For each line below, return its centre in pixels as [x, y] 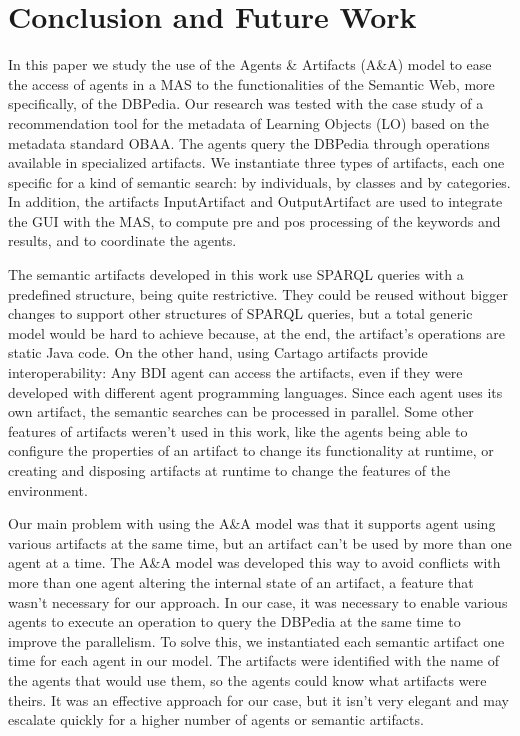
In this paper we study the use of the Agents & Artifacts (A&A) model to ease [250, 64]
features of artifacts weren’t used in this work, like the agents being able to [238, 430]
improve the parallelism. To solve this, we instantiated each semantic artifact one [256, 640]
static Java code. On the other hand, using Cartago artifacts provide [218, 352]
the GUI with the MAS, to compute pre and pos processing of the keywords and [254, 220]
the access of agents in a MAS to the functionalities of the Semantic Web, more [251, 83]
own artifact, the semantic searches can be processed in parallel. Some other [241, 411]
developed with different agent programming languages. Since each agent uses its [255, 391]
